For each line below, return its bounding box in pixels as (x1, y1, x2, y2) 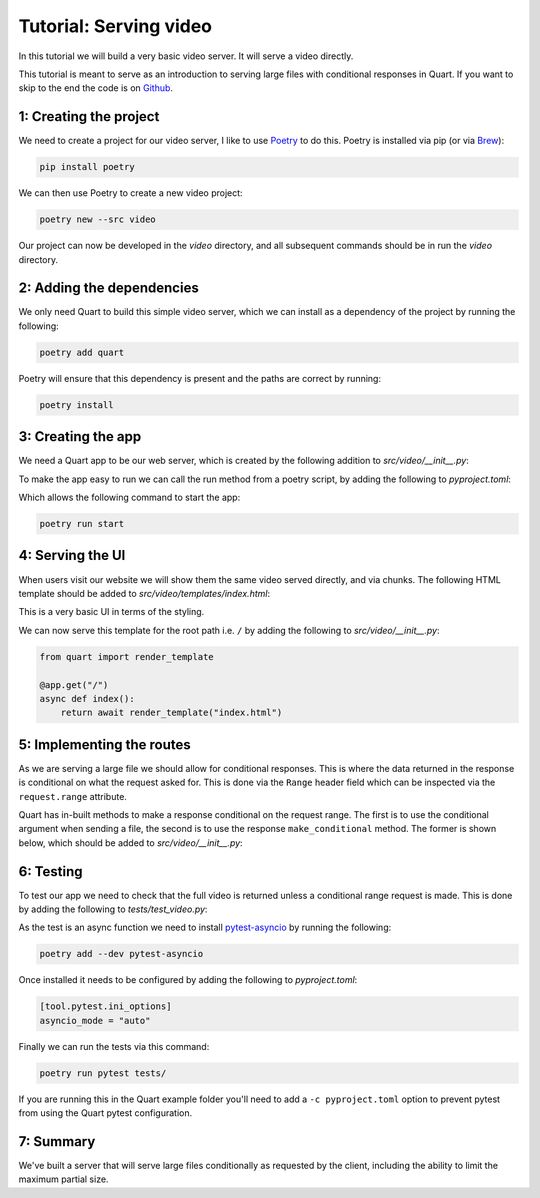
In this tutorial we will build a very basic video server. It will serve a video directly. (18, 50, 354, 62)
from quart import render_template (39, 651, 214, 662)
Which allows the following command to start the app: (18, 491, 241, 504)
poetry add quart (39, 346, 125, 358)
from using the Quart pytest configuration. (18, 1107, 193, 1119)
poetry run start (39, 518, 125, 530)
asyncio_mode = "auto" (39, 1015, 151, 1026)
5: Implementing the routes (18, 736, 192, 753)
